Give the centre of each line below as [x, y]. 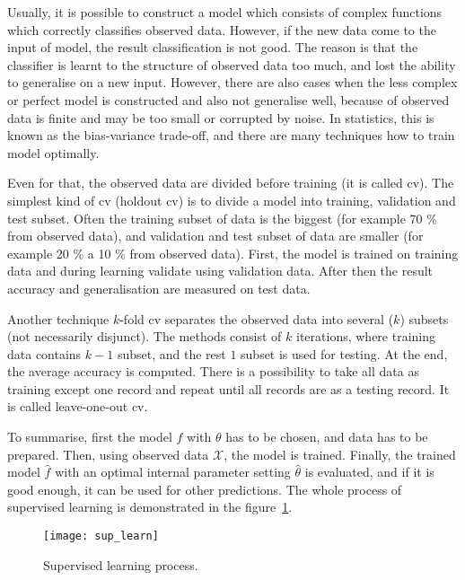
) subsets [424, 318]
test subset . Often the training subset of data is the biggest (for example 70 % [222, 218]
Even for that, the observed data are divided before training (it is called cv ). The [231, 183]
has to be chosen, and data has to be [327, 437]
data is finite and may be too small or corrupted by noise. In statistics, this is [221, 117]
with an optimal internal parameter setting [173, 472]
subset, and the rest [171, 353]
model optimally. [53, 152]
